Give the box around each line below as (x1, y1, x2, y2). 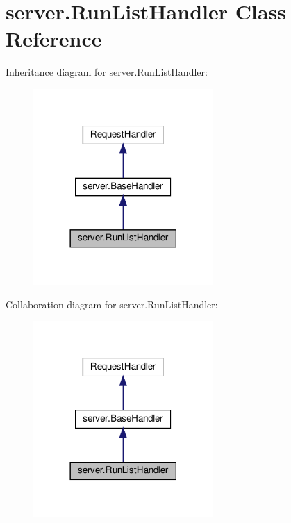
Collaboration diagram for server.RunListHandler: (6, 297, 218, 311)
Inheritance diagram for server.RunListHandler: (6, 65, 208, 79)
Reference (6, 24, 102, 53)
